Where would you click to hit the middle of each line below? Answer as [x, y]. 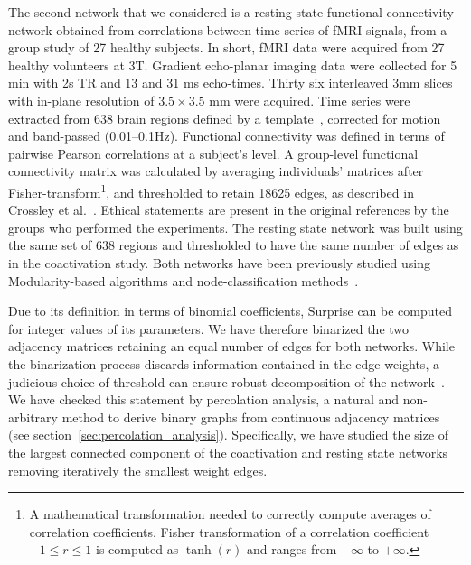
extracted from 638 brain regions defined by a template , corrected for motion [225, 118]
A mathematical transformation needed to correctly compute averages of [230, 514]
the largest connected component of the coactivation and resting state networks [228, 452]
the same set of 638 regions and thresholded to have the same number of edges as [234, 245]
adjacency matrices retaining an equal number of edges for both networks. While [231, 346]
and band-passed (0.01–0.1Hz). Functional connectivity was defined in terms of [226, 136]
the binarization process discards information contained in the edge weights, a [224, 363]
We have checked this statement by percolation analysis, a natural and [204, 399]
